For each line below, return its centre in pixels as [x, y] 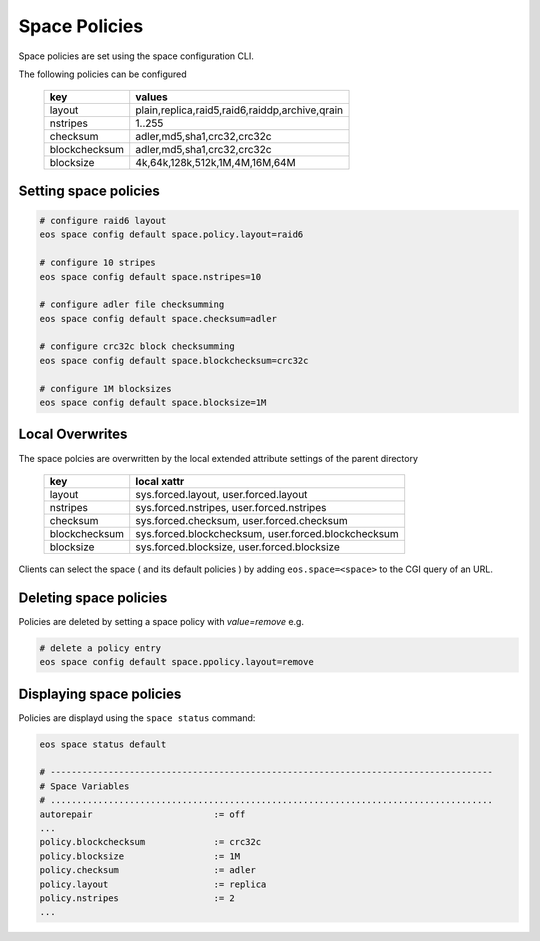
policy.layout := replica [153, 884]
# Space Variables [84, 786]
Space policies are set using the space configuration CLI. [136, 56]
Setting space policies [89, 190]
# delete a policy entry [100, 648]
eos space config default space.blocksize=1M [153, 403]
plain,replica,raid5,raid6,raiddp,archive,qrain [239, 110]
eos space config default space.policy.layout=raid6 [171, 234]
